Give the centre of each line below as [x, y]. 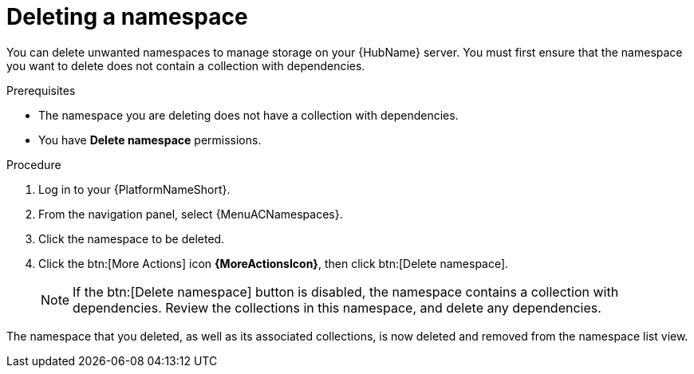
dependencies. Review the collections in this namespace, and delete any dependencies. [337, 307]
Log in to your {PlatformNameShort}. [134, 189]
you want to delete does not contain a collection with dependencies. [186, 65]
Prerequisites [41, 90]
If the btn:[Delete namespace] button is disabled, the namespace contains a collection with [346, 291]
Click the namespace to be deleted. [132, 238]
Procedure [34, 164]
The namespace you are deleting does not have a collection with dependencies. [248, 115]
